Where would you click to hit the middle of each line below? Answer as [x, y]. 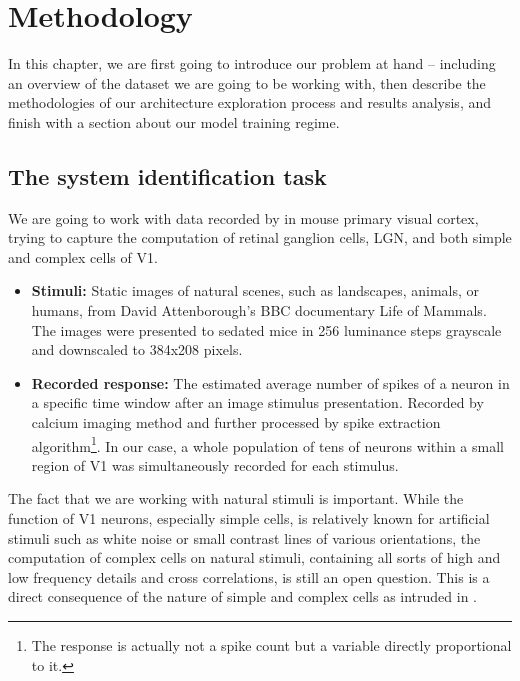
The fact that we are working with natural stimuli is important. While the [236, 498]
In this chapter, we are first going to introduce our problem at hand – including [252, 63]
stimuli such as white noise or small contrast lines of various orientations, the [244, 537]
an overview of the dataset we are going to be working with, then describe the [247, 82]
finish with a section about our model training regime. [174, 121]
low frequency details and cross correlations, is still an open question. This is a [249, 576]
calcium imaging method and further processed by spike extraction [236, 422]
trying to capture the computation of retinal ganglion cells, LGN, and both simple [260, 237]
